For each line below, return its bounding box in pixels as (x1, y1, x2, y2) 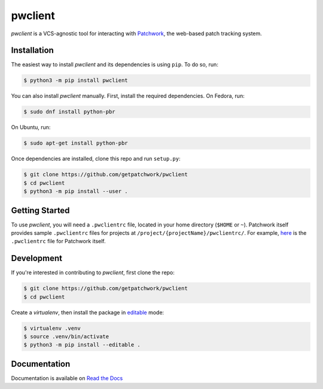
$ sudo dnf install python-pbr (23, 108, 116, 115)
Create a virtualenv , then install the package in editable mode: (11, 308, 164, 316)
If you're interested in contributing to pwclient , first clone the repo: (11, 269, 175, 276)
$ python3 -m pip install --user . (23, 188, 128, 195)
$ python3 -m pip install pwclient (23, 77, 128, 84)
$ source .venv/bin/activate (23, 333, 109, 340)
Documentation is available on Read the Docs (11, 374, 123, 382)
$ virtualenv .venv (23, 324, 81, 332)
